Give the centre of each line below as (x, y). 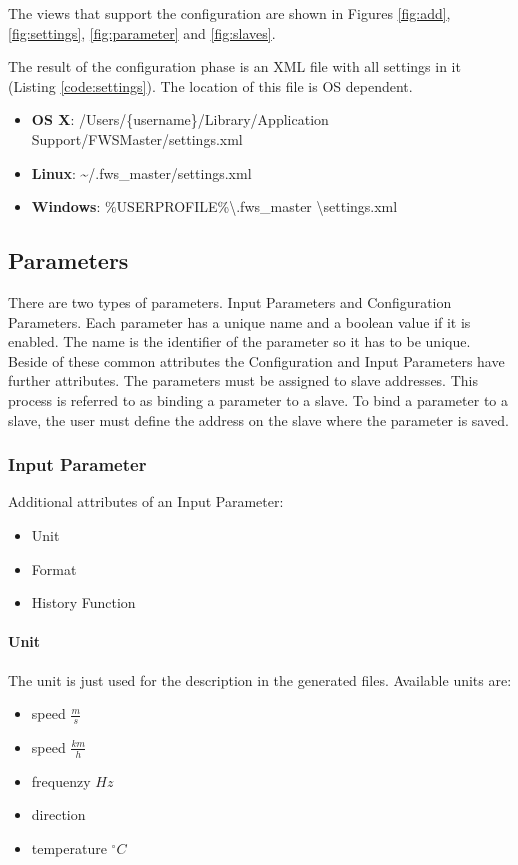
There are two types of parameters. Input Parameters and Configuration (230, 301)
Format (54, 568)
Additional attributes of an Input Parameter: (146, 501)
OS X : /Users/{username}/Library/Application (180, 119)
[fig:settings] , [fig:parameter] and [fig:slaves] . (142, 32)
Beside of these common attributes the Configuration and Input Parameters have (256, 360)
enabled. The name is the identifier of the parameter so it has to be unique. (239, 341)
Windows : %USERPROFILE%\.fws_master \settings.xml (214, 206)
